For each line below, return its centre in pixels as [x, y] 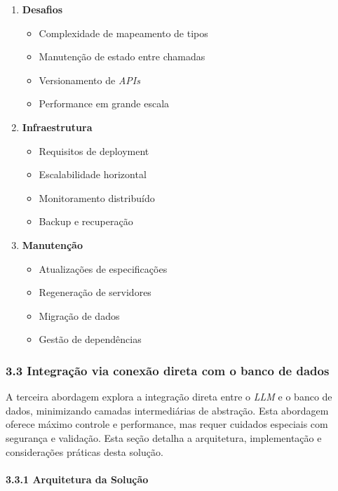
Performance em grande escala [104, 103]
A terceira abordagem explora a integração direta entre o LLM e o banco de [169, 397]
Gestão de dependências [90, 339]
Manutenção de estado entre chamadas [122, 56]
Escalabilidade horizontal [93, 174]
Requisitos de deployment [94, 150]
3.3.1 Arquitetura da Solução [77, 479]
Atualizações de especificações [103, 268]
